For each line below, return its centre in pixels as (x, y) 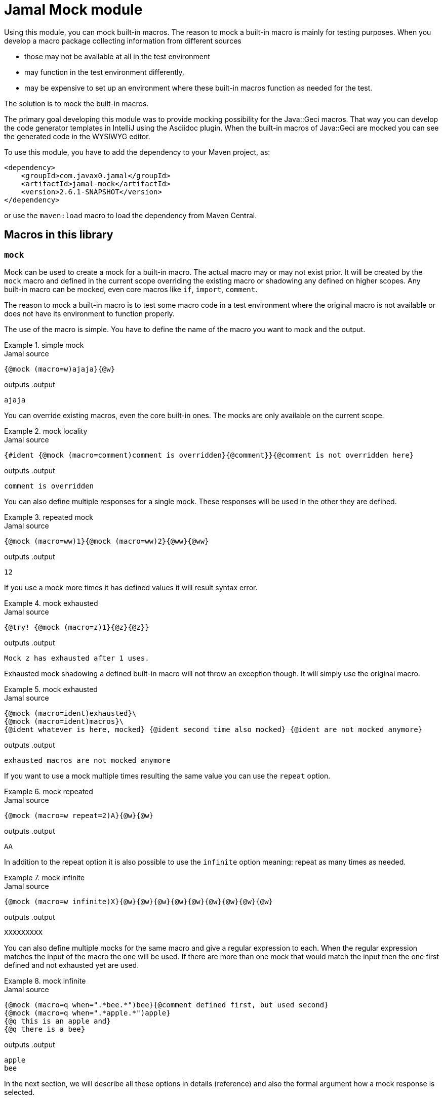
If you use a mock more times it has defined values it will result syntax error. (131, 587)
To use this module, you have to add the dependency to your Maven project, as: (137, 152)
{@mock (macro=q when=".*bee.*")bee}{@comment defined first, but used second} (166, 1005)
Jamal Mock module (73, 10)
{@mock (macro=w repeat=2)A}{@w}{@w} (79, 815)
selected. (19, 1092)
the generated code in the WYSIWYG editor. (77, 136)
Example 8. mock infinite (45, 981)
